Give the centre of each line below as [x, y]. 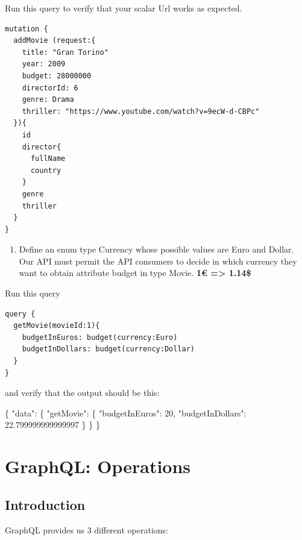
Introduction [45, 504]
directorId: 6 [50, 88]
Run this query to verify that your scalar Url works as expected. [124, 8]
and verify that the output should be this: [82, 393]
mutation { [27, 29]
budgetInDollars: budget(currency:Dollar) [108, 349]
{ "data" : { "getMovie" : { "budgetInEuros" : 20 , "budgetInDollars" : [126, 413]
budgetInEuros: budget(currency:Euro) [100, 337]
